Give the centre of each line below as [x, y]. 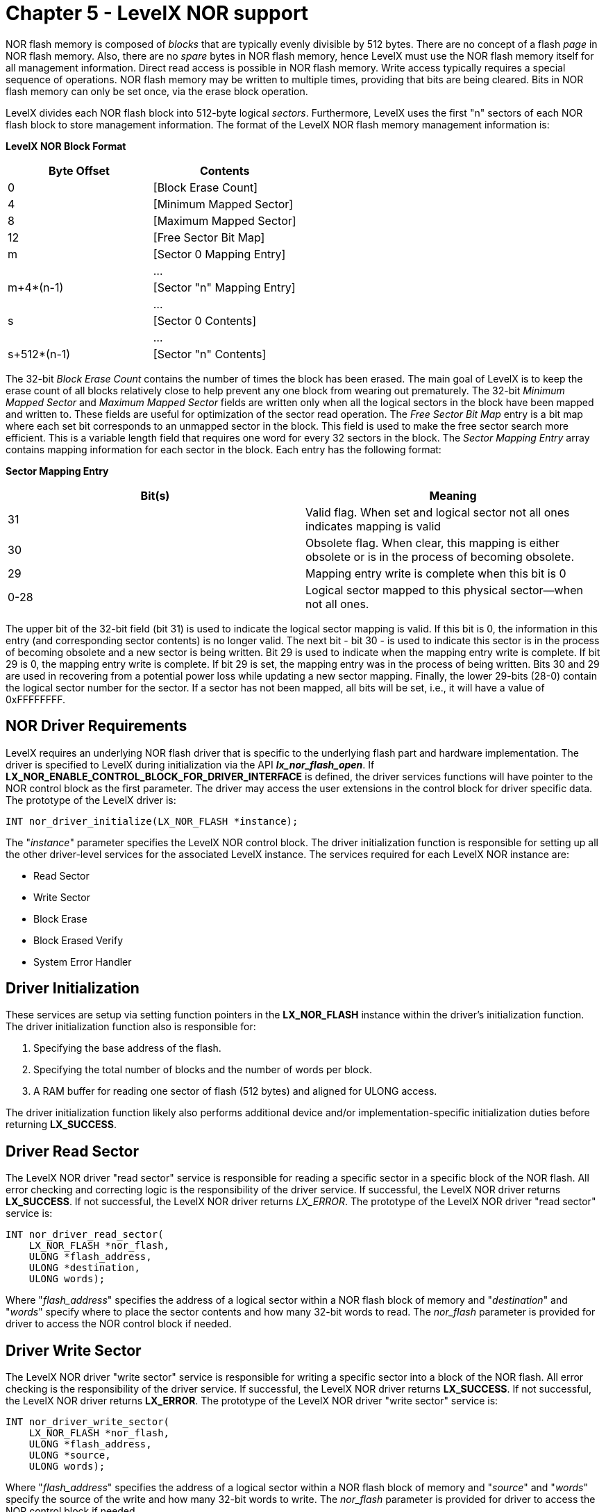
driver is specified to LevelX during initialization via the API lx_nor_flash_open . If [190, 764]
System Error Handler [83, 961]
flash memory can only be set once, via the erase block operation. [157, 91]
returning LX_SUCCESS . [61, 1125]
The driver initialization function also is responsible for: [131, 1027]
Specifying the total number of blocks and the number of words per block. [203, 1070]
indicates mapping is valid [373, 526]
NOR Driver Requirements [96, 726]
